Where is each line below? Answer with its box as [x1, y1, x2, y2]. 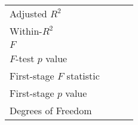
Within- [10, 24, 42, 38]
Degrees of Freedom [10, 103, 92, 117]
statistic [66, 69, 100, 83]
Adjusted [10, 7, 47, 20]
